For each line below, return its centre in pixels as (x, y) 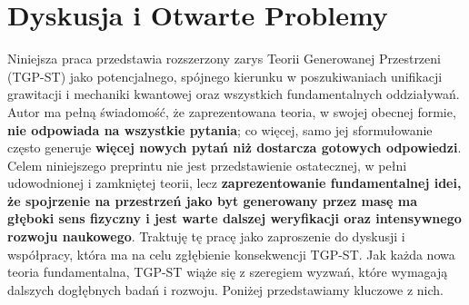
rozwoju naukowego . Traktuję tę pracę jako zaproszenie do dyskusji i (206, 236)
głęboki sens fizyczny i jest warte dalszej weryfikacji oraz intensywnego (234, 218)
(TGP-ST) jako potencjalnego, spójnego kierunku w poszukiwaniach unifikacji (225, 76)
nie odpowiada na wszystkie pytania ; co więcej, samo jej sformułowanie (220, 129)
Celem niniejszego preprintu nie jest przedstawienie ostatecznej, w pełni (207, 165)
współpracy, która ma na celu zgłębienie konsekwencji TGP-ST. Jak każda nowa (231, 254)
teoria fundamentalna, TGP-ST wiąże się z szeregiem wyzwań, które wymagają (228, 272)
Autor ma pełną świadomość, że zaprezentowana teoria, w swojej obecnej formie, (232, 111)
